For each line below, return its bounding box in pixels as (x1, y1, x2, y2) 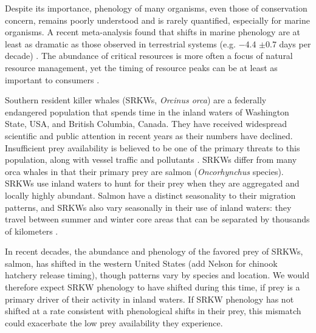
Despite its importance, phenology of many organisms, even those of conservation (5, 2, 307, 14)
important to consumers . (5, 73, 100, 86)
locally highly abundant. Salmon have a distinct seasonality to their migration (5, 188, 296, 201)
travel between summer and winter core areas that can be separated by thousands (5, 213, 310, 225)
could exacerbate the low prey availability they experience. (5, 316, 223, 329)
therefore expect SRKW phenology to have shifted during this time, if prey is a (5, 281, 300, 294)
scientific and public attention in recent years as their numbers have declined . (5, 129, 293, 142)
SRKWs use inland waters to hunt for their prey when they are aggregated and (5, 177, 300, 190)
